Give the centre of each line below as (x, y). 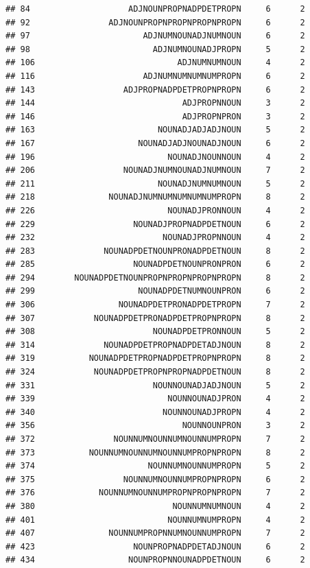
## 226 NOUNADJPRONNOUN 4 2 (155, 210)
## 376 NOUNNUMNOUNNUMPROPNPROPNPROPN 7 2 (155, 493)
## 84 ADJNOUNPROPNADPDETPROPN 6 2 (155, 9)
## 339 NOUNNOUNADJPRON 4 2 (155, 399)
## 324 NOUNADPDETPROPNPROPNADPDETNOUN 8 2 (155, 372)
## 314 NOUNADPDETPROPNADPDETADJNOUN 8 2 (155, 345)
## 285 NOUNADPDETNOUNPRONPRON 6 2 (155, 264)
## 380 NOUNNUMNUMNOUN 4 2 (155, 506)
